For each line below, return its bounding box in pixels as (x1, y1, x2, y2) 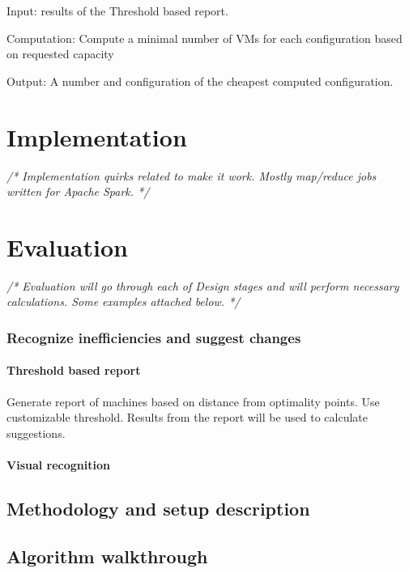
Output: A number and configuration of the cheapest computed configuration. (6, 72, 394, 89)
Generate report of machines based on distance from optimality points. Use (6, 393, 380, 410)
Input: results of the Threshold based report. (6, 2, 228, 19)
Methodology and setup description (6, 496, 310, 520)
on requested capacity (6, 45, 114, 62)
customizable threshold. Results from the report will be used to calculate (6, 409, 368, 426)
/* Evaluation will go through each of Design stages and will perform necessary (6, 277, 399, 294)
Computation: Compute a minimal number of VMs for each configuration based (6, 29, 403, 46)
